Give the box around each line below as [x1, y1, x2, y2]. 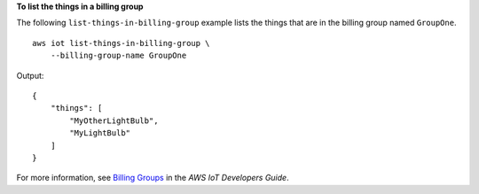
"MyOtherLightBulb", [69, 115, 159, 126]
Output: [16, 70, 44, 81]
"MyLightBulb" [69, 128, 131, 138]
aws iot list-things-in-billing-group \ [32, 38, 210, 48]
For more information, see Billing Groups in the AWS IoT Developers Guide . [16, 173, 289, 183]
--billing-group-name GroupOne [50, 50, 187, 61]
